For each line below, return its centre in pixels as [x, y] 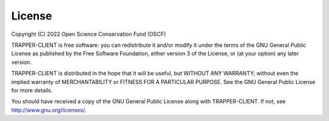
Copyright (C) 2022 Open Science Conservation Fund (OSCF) [89, 34]
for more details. [32, 90]
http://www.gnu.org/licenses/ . [49, 110]
